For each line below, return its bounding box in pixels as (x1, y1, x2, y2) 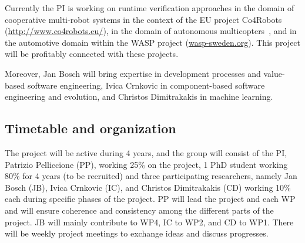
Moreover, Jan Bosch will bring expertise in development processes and (5, 67, 261, 79)
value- (263, 67, 285, 79)
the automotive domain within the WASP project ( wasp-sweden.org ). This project (5, 36, 301, 48)
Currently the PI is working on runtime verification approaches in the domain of (5, 2, 294, 14)
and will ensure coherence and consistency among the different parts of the (5, 204, 274, 216)
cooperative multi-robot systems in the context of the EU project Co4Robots (5, 13, 282, 25)
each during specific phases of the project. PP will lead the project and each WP (5, 193, 296, 205)
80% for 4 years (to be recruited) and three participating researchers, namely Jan (5, 170, 297, 182)
